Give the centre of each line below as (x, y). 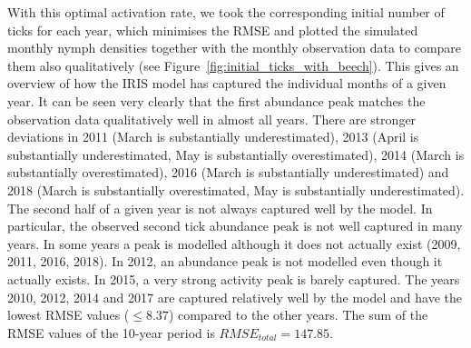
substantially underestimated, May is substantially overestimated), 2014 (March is (236, 154)
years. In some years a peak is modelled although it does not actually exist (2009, (234, 243)
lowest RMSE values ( (69, 315)
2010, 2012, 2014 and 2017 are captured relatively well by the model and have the (235, 297)
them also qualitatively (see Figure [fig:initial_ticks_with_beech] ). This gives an (233, 65)
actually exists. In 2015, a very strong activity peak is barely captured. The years (234, 278)
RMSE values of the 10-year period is (111, 332)
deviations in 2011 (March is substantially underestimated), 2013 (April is (213, 137)
